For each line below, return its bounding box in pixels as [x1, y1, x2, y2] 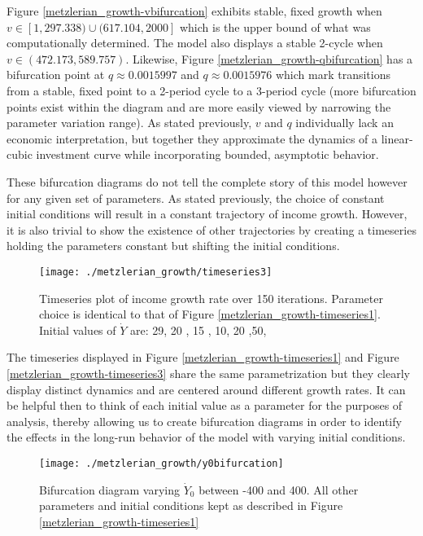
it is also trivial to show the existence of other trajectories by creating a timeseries [7, 221, 416, 238]
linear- [381, 130, 413, 147]
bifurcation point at [7, 66, 105, 83]
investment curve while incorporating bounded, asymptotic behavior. [36, 146, 379, 163]
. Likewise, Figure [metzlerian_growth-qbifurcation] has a [125, 50, 413, 67]
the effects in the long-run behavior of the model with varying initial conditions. [7, 428, 406, 446]
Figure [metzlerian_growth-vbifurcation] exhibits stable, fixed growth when [7, 2, 382, 19]
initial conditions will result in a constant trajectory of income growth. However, [7, 205, 408, 222]
